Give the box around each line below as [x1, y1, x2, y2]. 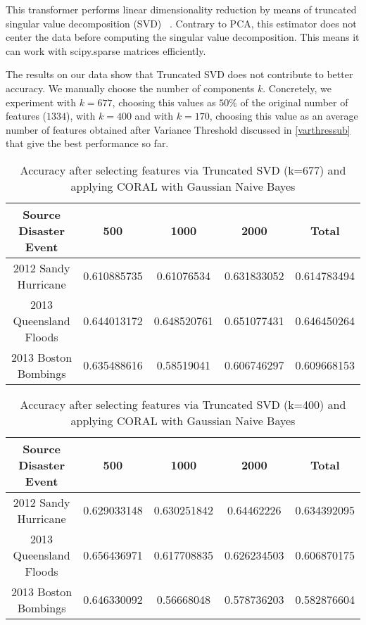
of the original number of [240, 94, 348, 109]
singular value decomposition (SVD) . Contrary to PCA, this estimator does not [6, 15, 357, 30]
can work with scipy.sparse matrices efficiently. [6, 43, 206, 58]
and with [134, 108, 174, 123]
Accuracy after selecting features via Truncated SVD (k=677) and [20, 161, 346, 178]
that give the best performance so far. [6, 136, 169, 151]
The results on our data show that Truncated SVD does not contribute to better [6, 67, 353, 82]
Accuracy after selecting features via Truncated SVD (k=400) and [20, 396, 346, 412]
